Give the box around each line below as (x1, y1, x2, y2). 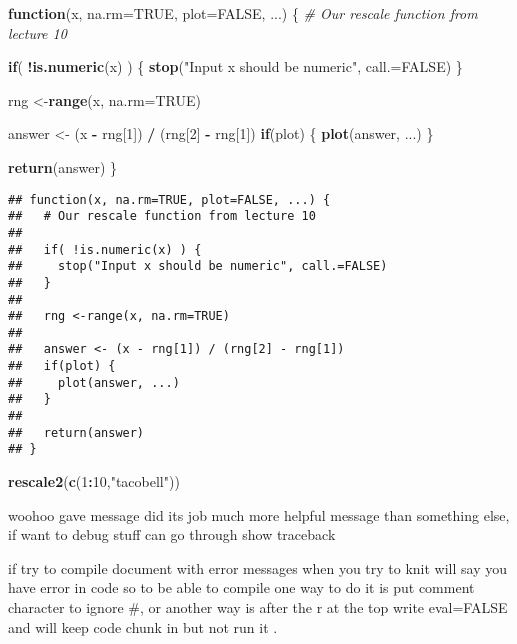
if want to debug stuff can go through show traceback (8, 524, 336, 545)
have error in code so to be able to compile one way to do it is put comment (8, 577, 475, 598)
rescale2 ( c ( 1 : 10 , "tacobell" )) (8, 471, 180, 492)
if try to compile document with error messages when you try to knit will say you (8, 557, 508, 578)
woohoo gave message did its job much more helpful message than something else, (8, 504, 510, 525)
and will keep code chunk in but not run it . (8, 616, 278, 637)
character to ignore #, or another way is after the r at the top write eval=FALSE (8, 597, 508, 618)
